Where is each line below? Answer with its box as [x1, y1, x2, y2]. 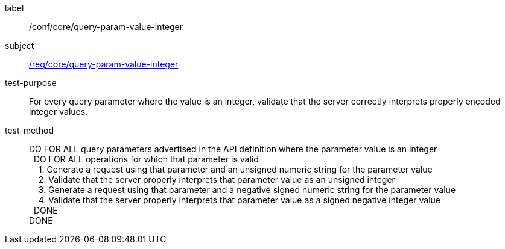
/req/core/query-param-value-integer [29, 59, 179, 69]
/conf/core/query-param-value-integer [29, 22, 183, 32]
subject [5, 40, 34, 51]
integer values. [29, 106, 88, 117]
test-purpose [5, 78, 57, 88]
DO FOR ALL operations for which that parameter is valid [33, 154, 259, 164]
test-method [5, 125, 54, 135]
